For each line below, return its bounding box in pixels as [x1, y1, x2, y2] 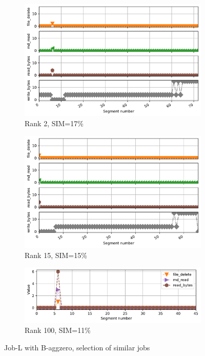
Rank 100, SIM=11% [25, 325, 91, 335]
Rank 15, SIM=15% [25, 249, 87, 260]
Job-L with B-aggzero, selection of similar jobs [4, 342, 150, 352]
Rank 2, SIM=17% [25, 117, 84, 128]
